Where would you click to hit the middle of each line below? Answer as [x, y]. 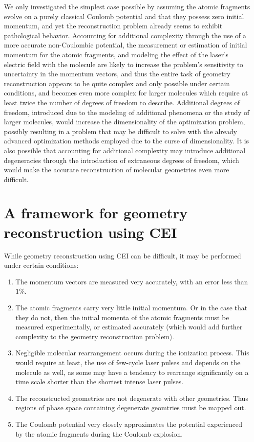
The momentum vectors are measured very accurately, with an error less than [132, 281]
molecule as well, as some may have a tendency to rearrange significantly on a [132, 372]
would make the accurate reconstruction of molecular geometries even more [116, 170]
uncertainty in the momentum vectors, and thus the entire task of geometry [117, 74]
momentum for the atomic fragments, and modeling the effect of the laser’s [116, 54]
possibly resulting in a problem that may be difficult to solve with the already [121, 131]
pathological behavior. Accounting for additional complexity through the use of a [125, 35]
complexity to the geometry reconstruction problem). [95, 336]
